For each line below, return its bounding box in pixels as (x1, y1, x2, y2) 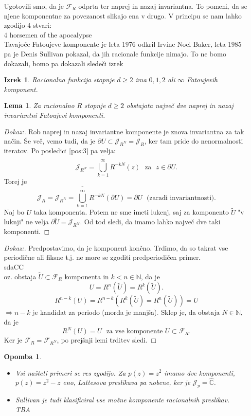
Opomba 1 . (4, 351, 41, 361)
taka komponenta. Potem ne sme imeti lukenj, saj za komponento (33, 207, 229, 217)
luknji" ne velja (4, 217, 49, 227)
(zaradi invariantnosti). (146, 195, 216, 202)
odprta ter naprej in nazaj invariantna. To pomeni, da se (78, 1, 247, 11)
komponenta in (64, 271, 109, 281)
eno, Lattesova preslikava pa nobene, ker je (63, 377, 191, 387)
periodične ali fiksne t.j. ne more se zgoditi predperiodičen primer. (4, 252, 201, 262)
